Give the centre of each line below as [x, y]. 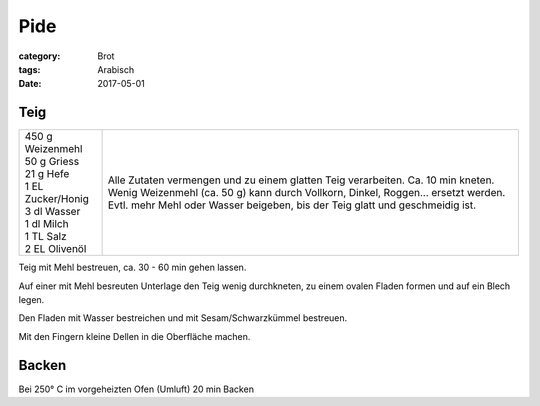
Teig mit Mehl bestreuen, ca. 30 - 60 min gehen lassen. [132, 267]
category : [39, 56]
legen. [31, 300]
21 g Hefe [47, 174]
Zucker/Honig [57, 199]
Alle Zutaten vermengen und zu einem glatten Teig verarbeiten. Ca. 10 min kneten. [301, 180]
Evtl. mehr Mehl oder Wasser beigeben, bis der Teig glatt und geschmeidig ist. [292, 205]
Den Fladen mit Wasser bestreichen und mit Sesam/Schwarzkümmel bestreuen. [183, 318]
